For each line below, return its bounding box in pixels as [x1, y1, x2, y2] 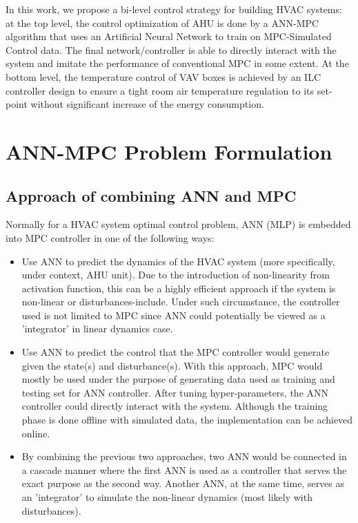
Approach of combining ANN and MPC [6, 184, 297, 206]
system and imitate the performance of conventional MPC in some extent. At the [6, 56, 349, 70]
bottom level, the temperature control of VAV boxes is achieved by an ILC [6, 69, 321, 84]
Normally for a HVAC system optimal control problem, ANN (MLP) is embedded [6, 217, 351, 231]
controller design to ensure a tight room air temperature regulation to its [6, 83, 314, 97]
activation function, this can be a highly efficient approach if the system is [21, 280, 336, 295]
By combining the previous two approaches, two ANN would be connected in [21, 449, 347, 464]
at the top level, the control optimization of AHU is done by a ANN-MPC [6, 15, 319, 30]
